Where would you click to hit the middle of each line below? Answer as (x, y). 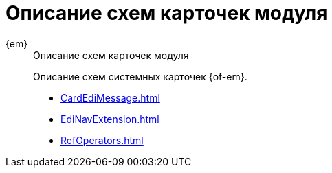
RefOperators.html (102, 140)
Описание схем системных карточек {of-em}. (140, 76)
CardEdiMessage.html (110, 97)
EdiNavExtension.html (110, 119)
